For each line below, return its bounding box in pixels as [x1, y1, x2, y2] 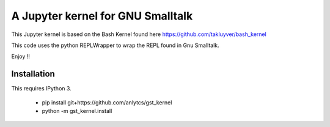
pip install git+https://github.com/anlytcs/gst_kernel [42, 98, 172, 106]
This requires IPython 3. [11, 85, 71, 92]
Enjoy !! [11, 53, 31, 60]
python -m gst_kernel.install [42, 107, 112, 115]
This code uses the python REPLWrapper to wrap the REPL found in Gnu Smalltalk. [11, 42, 219, 49]
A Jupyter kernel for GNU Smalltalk [11, 9, 193, 23]
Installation [11, 69, 55, 79]
